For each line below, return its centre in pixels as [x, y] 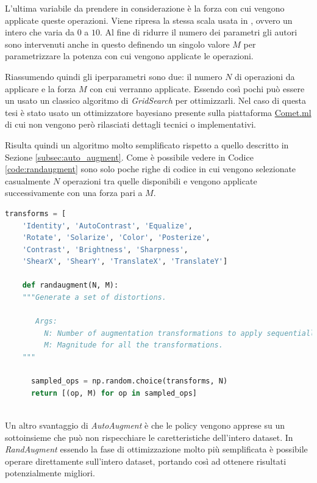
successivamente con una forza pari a [74, 193]
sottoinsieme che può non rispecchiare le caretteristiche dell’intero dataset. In [149, 437]
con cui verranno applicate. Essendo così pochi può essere [197, 88]
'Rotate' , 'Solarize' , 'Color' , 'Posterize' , [116, 238]
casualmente [28, 180]
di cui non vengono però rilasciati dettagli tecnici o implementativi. [131, 124]
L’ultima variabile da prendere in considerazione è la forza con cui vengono [145, 8]
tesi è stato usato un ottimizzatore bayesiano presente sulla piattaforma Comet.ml [158, 112]
